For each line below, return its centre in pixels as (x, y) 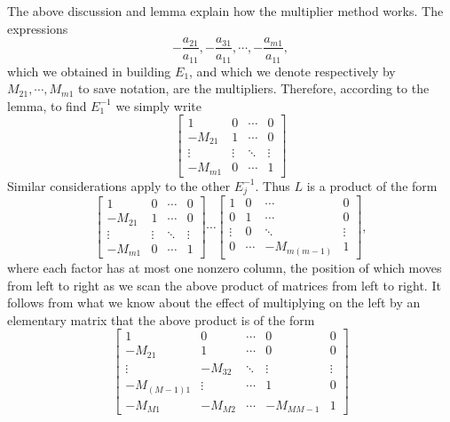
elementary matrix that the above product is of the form (161, 319)
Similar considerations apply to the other (119, 185)
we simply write (158, 105)
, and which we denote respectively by (292, 71)
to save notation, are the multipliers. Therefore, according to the (254, 88)
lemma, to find (47, 105)
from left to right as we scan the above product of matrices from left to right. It (224, 285)
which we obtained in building (89, 71)
